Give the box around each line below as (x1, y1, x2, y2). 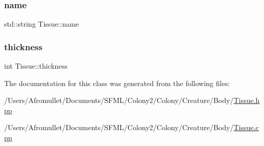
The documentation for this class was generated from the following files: (4, 77, 230, 88)
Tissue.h (233, 95, 260, 106)
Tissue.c (233, 122, 259, 133)
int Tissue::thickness (4, 60, 68, 71)
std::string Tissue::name (4, 18, 79, 29)
